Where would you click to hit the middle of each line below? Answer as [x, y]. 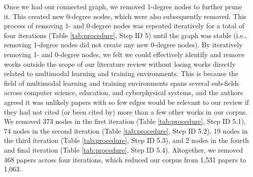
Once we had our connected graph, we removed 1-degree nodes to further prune [123, 6]
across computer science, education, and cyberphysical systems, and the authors [124, 92]
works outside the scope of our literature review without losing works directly [120, 64]
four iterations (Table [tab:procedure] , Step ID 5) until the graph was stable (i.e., [126, 35]
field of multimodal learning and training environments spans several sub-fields [122, 83]
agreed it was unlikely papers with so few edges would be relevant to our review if [126, 102]
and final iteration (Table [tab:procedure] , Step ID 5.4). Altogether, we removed [124, 149]
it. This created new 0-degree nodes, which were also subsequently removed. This [125, 16]
